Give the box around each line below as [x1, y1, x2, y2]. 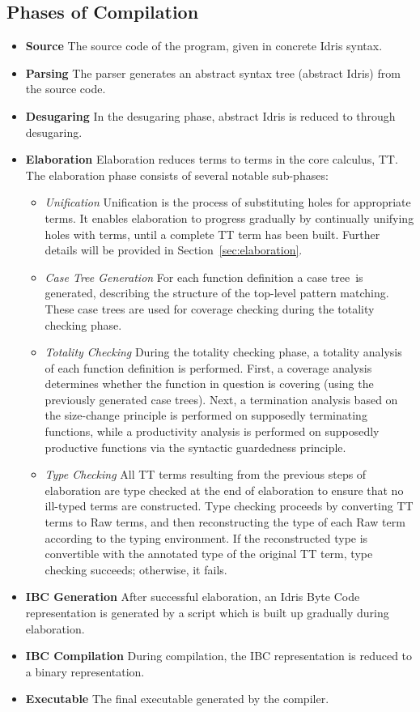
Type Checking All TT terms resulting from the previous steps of [45, 466, 367, 483]
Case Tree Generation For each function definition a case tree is [45, 268, 363, 285]
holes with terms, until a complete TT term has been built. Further [45, 225, 380, 242]
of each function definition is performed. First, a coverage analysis [45, 359, 372, 376]
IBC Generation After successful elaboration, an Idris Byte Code [25, 588, 360, 605]
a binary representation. [25, 663, 145, 680]
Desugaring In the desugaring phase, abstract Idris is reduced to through [25, 107, 396, 124]
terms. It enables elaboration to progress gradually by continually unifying [45, 209, 414, 226]
